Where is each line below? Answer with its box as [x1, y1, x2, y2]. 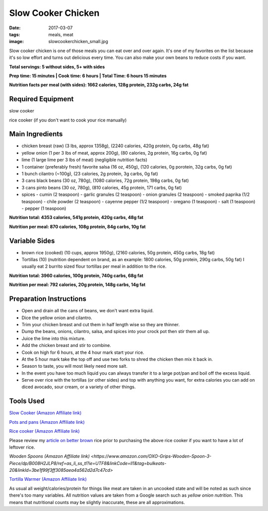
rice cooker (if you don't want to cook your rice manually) [9, 117, 127, 123]
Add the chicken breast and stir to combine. [21, 342, 111, 348]
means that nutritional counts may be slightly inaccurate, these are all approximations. [9, 499, 185, 505]
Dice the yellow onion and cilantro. [21, 315, 92, 321]
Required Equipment [9, 95, 74, 104]
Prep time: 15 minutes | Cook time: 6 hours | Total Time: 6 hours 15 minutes [9, 72, 167, 79]
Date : [9, 25, 21, 31]
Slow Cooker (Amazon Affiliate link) [9, 410, 82, 416]
